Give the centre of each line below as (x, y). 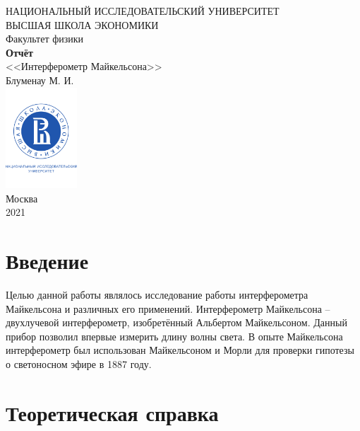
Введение (47, 261)
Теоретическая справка (112, 412)
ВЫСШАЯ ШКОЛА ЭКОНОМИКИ (82, 24)
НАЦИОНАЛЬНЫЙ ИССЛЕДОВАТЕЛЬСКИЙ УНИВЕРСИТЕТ (143, 11)
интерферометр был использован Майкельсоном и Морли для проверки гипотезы (180, 350)
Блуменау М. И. (40, 80)
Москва (22, 198)
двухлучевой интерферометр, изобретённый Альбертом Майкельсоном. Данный (176, 322)
